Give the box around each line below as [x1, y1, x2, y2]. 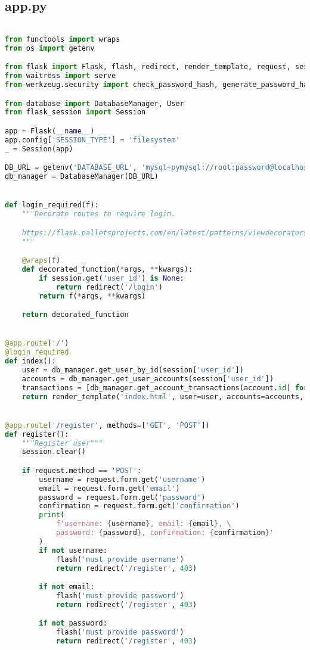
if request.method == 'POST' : [21, 466, 142, 475]
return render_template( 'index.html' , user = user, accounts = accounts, [21, 392, 304, 401]
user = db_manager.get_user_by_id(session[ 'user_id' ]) [21, 365, 244, 374]
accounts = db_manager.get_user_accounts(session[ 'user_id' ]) [21, 374, 274, 383]
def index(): [5, 357, 56, 366]
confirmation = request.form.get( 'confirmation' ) [39, 502, 240, 511]
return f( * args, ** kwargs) [39, 291, 146, 300]
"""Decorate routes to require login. [21, 210, 176, 219]
